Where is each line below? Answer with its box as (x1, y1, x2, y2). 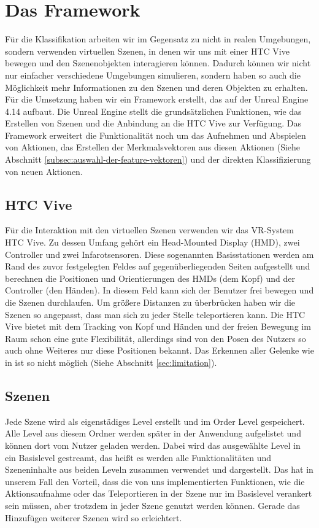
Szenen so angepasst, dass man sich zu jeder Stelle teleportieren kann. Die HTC (5, 308, 306, 320)
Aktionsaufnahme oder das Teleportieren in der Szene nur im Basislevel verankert (5, 487, 312, 500)
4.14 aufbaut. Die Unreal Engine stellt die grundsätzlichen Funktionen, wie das (5, 104, 302, 117)
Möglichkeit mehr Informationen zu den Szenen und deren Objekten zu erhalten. (5, 80, 308, 93)
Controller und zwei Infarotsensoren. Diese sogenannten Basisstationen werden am (5, 247, 314, 260)
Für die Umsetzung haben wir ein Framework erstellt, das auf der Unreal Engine (5, 93, 309, 106)
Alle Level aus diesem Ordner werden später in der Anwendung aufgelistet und (5, 427, 301, 440)
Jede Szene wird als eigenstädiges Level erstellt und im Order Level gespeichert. (5, 414, 305, 427)
